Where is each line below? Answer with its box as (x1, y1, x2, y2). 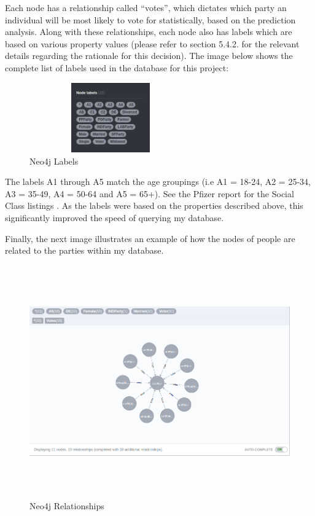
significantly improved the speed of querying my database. (5, 211, 224, 224)
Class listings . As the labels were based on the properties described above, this (5, 199, 303, 212)
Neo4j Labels (29, 154, 79, 167)
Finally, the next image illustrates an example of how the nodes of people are (5, 232, 295, 244)
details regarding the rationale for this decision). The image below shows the (5, 49, 293, 62)
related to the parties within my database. (5, 244, 164, 257)
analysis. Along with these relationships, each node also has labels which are (5, 25, 292, 38)
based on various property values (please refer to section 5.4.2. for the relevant (5, 37, 300, 50)
